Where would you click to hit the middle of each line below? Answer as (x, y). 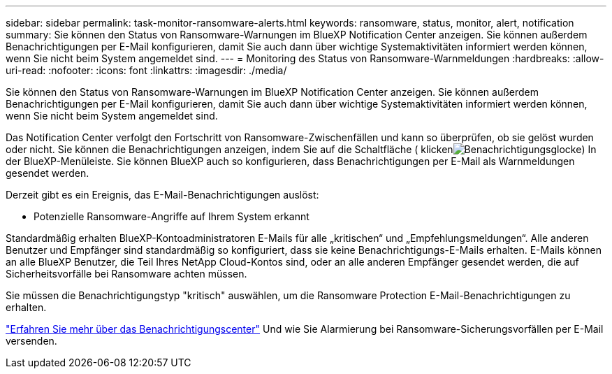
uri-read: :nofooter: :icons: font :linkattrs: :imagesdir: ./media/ (146, 70)
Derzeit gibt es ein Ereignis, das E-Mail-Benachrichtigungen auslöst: (162, 195)
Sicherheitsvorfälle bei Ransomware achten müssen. (126, 274)
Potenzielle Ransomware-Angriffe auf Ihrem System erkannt (172, 216)
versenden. (31, 341)
